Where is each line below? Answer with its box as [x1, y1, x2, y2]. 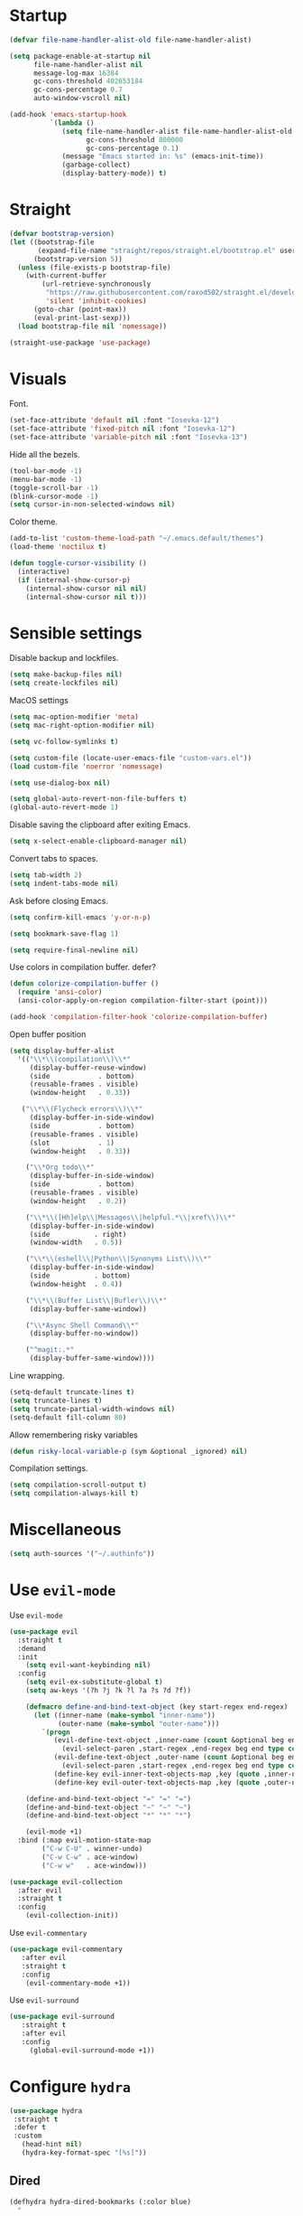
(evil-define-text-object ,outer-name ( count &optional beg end [53, 1753, 300, 1762]
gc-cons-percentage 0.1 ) [86, 144, 179, 153]
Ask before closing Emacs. [9, 895, 109, 906]
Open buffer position [9, 1028, 87, 1040]
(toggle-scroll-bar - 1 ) [9, 483, 99, 493]
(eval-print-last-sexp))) [32, 313, 131, 322]
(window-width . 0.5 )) [29, 1238, 124, 1248]
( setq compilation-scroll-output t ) [9, 1480, 147, 1490]
